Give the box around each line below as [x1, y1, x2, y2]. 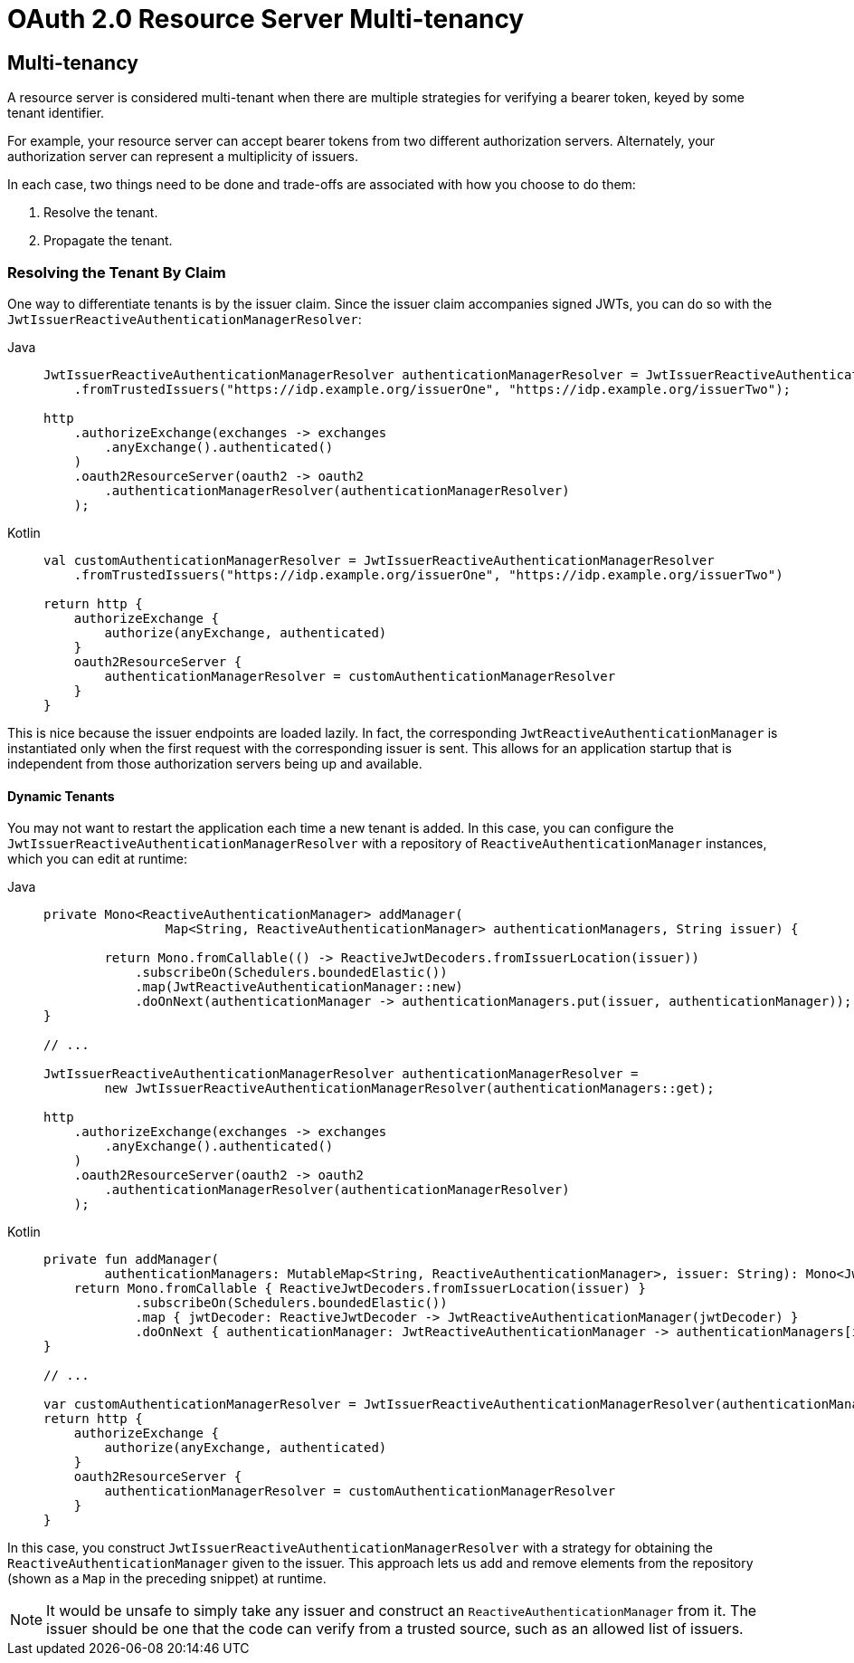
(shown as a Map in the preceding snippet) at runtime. [7, 1571, 327, 1587]
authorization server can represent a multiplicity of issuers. [7, 148, 359, 165]
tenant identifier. [7, 105, 105, 121]
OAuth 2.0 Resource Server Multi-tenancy [7, 4, 525, 34]
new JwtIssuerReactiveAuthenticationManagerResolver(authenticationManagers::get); [104, 1081, 715, 1096]
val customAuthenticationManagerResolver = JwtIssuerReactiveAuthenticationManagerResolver [43, 552, 715, 568]
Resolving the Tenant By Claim [7, 263, 226, 282]
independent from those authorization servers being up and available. [7, 755, 422, 771]
